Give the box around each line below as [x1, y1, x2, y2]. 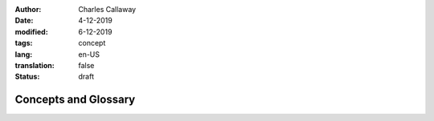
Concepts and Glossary [14, 93, 136, 107]
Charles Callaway [78, 5, 137, 14]
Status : [14, 72, 40, 82]
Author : [14, 5, 42, 14]
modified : [14, 26, 48, 36]
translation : [14, 60, 55, 70]
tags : [14, 38, 33, 48]
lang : [14, 49, 33, 59]
